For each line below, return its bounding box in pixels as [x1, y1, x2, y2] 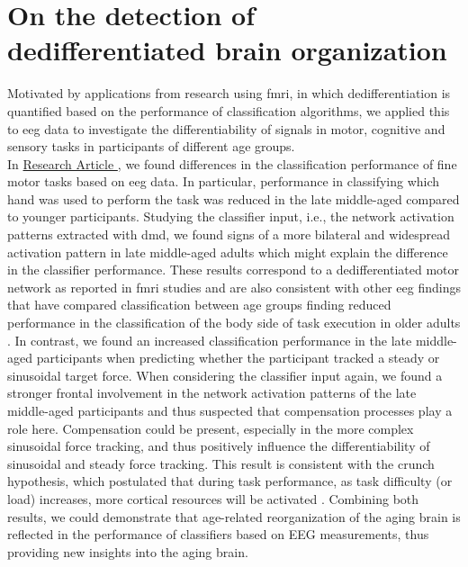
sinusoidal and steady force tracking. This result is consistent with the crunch [7, 454, 435, 472]
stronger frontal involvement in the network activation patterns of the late [7, 383, 417, 402]
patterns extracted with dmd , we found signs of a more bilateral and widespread [7, 225, 451, 244]
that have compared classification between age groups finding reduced [7, 295, 391, 314]
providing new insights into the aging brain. [7, 542, 248, 561]
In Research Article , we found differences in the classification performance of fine [7, 154, 457, 173]
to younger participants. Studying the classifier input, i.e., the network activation [7, 207, 454, 226]
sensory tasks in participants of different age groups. [7, 137, 295, 156]
